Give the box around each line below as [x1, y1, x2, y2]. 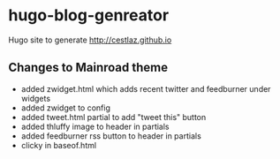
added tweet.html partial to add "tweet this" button [20, 111, 207, 122]
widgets [20, 93, 50, 103]
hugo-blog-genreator [8, 5, 170, 26]
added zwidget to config [20, 102, 111, 113]
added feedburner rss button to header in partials [20, 130, 202, 141]
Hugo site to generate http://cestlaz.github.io [8, 34, 172, 45]
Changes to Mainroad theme [8, 60, 169, 75]
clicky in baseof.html [20, 140, 97, 150]
